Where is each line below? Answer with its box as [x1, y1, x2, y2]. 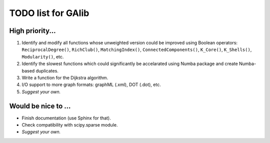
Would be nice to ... [9, 101, 71, 110]
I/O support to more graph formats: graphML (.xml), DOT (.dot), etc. [21, 81, 161, 87]
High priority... [9, 26, 56, 35]
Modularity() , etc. [21, 53, 64, 59]
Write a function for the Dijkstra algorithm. [21, 75, 108, 81]
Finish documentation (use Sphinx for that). [21, 115, 111, 121]
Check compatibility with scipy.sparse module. [21, 122, 118, 128]
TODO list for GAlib [9, 7, 89, 18]
